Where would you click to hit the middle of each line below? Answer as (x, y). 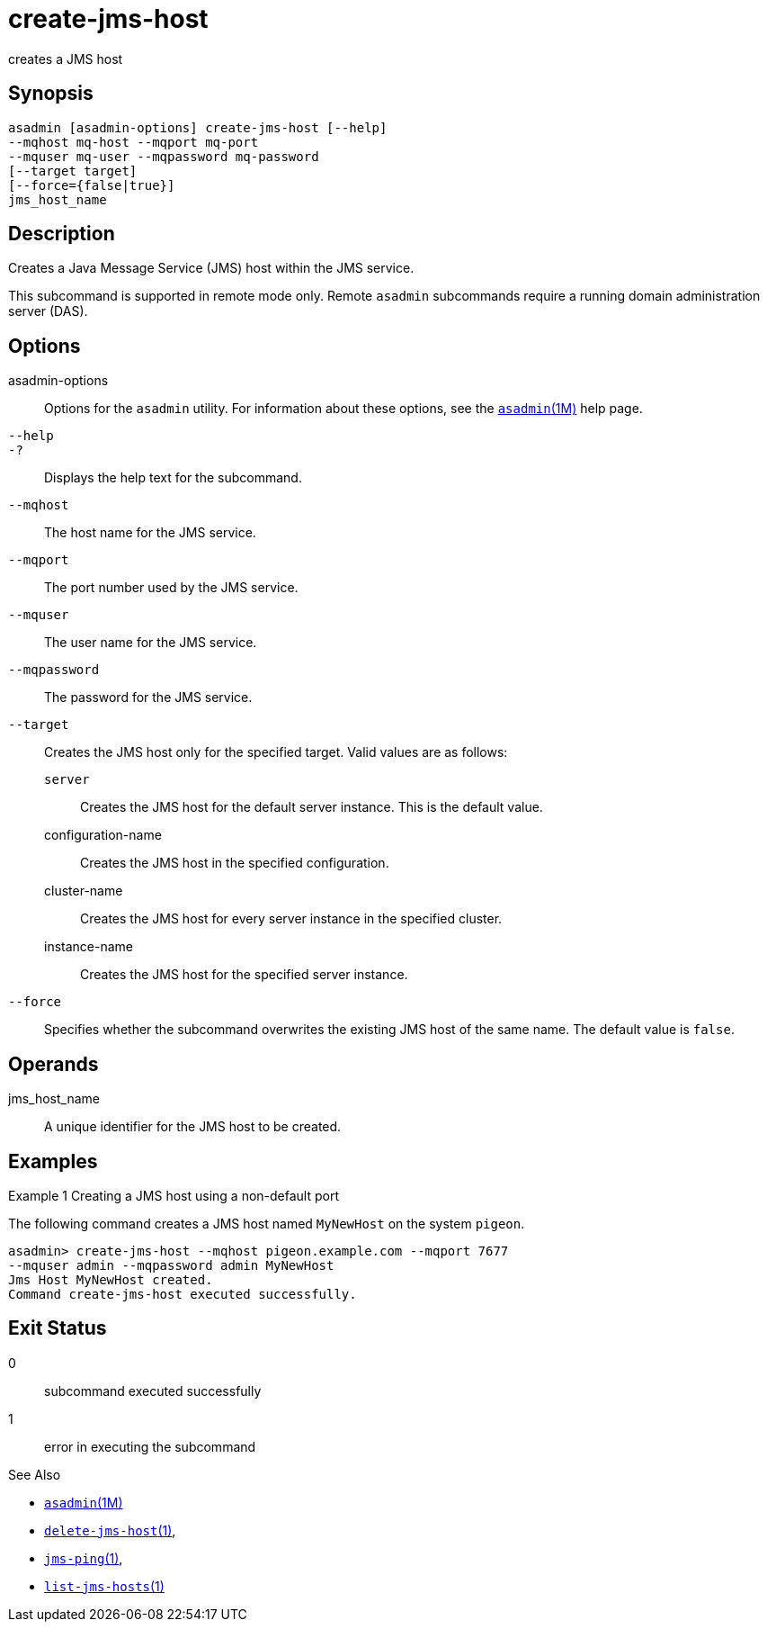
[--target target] (73, 171)
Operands (54, 1064)
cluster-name (84, 891)
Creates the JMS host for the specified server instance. (244, 975)
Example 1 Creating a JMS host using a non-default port (174, 1195)
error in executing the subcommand (150, 1446)
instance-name (89, 947)
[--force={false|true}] (92, 185)
